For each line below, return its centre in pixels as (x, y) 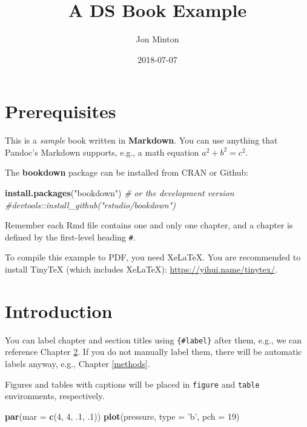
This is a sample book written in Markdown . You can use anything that (141, 140)
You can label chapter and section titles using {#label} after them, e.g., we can (153, 339)
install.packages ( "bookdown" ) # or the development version (120, 193)
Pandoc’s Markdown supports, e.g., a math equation (102, 152)
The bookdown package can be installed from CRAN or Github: (127, 172)
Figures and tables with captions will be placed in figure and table (132, 384)
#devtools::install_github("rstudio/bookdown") (90, 204)
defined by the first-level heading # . (70, 237)
